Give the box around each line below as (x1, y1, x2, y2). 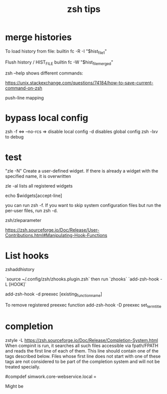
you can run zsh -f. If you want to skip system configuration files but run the (5, 202, 162, 208)
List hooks (5, 250, 49, 261)
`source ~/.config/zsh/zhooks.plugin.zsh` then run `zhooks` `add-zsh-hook (5, 276, 160, 282)
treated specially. (5, 363, 41, 369)
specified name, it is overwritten (5, 173, 71, 179)
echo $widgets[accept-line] (5, 192, 62, 198)
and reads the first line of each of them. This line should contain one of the (5, 347, 159, 353)
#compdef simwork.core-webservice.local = (5, 373, 97, 379)
